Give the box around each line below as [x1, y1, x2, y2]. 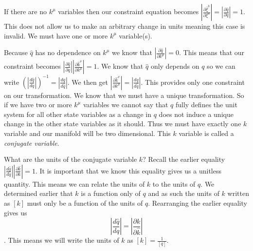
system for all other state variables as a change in [4, 109, 152, 119]
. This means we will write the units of [4, 235, 119, 245]
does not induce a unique [159, 109, 234, 119]
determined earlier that [4, 188, 73, 198]
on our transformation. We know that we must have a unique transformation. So [4, 90, 244, 100]
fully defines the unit [175, 99, 237, 110]
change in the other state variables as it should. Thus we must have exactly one [4, 118, 241, 129]
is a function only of [81, 188, 141, 198]
